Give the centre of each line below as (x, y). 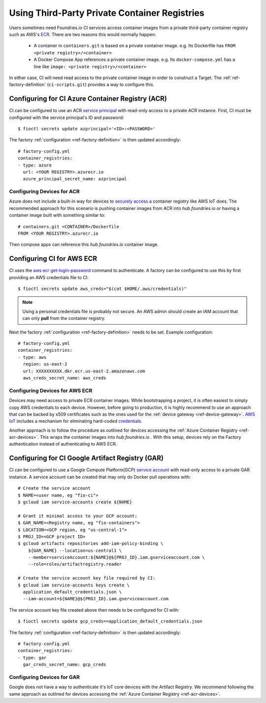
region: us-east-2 (45, 364)
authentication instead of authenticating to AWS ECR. (63, 444)
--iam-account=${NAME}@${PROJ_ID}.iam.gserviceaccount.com (96, 599)
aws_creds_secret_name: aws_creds (65, 378)
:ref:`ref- (231, 78)
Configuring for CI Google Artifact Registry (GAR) (86, 458)
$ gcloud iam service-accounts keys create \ (74, 585)
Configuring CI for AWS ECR (53, 259)
